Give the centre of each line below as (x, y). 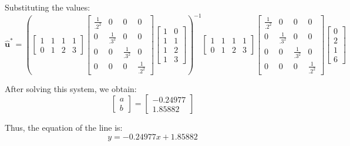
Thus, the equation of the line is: (64, 128)
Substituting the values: (48, 7)
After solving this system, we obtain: (71, 88)
